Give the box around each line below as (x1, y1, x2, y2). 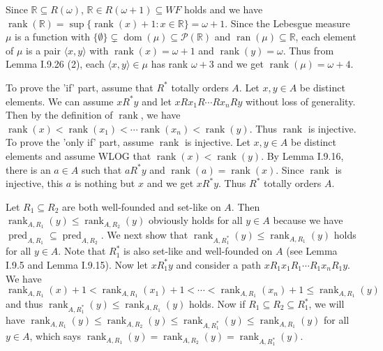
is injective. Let (184, 135, 250, 149)
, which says (29, 329, 82, 343)
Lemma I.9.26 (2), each (6, 57, 105, 71)
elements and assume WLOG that (6, 148, 151, 163)
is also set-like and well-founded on (123, 244, 273, 258)
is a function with (15, 29, 90, 44)
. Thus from (283, 43, 334, 57)
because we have (273, 213, 343, 227)
